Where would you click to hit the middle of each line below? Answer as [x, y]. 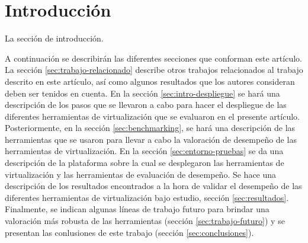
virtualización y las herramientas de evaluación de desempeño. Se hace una [141, 174]
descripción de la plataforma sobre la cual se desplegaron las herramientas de [145, 163]
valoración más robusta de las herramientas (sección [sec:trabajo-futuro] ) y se [145, 221]
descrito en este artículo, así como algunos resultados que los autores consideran [150, 81]
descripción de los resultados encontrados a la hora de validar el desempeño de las [153, 186]
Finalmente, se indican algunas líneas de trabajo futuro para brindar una [137, 209]
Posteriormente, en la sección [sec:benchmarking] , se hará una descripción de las [150, 128]
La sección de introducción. [54, 38]
